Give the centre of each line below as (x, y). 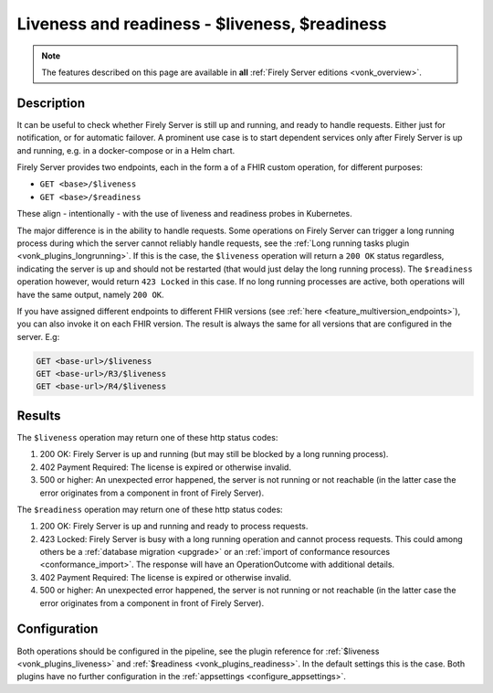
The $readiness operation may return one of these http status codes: (150, 509)
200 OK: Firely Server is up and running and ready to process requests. (174, 527)
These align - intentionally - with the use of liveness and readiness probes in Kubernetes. (184, 214)
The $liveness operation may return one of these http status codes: (147, 437)
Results (39, 416)
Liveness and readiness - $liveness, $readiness (202, 24)
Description (51, 103)
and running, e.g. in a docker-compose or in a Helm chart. (126, 150)
